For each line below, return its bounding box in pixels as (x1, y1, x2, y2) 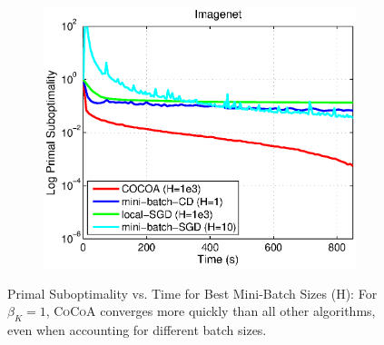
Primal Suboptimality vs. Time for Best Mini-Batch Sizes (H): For (7, 283, 378, 302)
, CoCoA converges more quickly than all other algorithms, (45, 301, 376, 320)
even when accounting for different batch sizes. (7, 320, 267, 340)
